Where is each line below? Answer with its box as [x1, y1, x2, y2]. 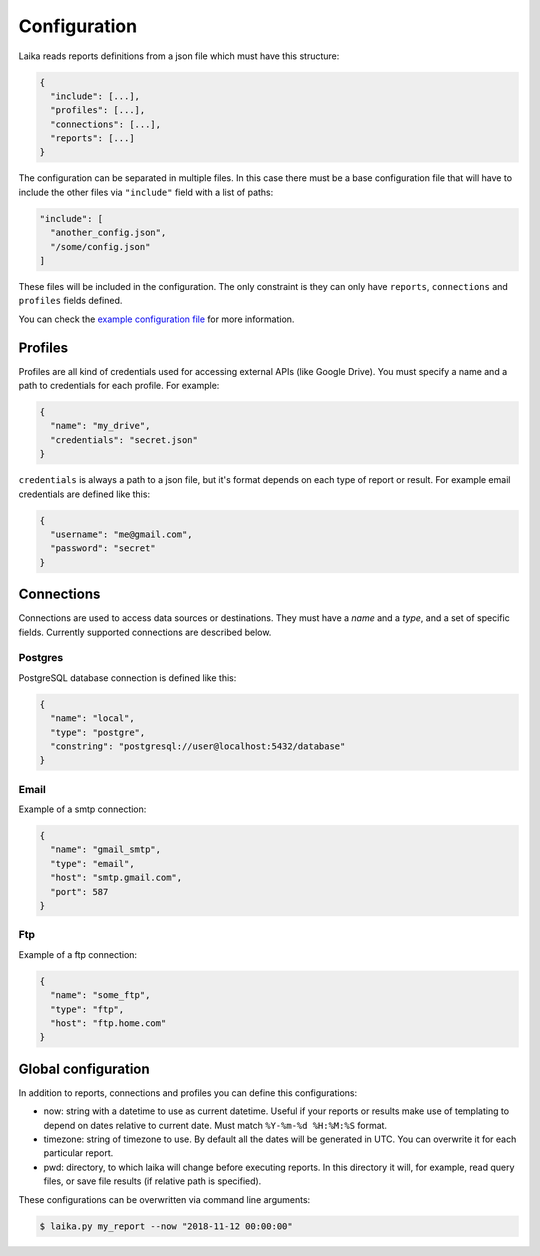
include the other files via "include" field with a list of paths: [18, 186, 274, 198]
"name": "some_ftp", [50, 990, 151, 1001]
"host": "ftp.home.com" [50, 1017, 167, 1029]
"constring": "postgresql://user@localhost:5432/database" [50, 740, 346, 752]
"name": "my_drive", [50, 420, 151, 432]
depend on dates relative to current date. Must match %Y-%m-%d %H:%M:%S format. [43, 1119, 388, 1131]
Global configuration [18, 1060, 150, 1077]
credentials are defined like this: [18, 488, 150, 500]
